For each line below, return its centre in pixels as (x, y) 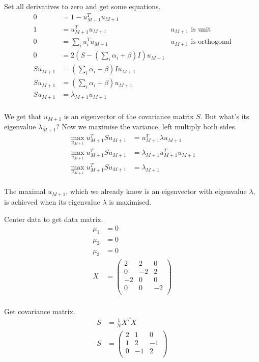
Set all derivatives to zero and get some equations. (82, 6)
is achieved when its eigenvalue (52, 201)
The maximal (25, 191)
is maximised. (130, 201)
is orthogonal (211, 42)
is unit (201, 29)
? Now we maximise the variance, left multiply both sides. (147, 127)
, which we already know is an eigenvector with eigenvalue (156, 191)
